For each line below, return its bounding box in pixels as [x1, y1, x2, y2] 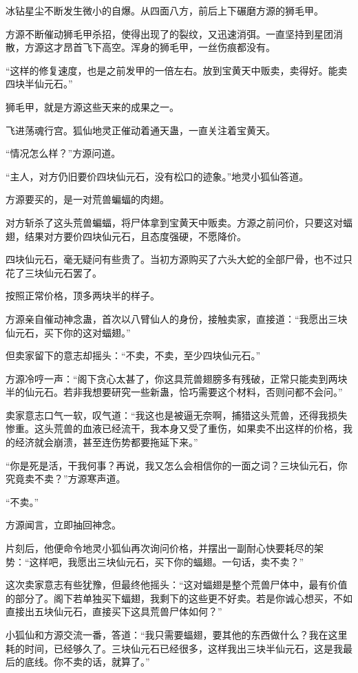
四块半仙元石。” [6, 76, 73, 91]
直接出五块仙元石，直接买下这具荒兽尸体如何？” [6, 604, 222, 619]
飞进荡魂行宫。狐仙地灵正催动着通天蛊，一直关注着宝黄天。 [6, 122, 275, 137]
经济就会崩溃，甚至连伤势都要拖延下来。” [14, 435, 198, 449]
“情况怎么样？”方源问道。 [6, 146, 121, 160]
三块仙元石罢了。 [24, 265, 102, 279]
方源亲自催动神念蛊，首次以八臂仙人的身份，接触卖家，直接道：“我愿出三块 [6, 311, 348, 325]
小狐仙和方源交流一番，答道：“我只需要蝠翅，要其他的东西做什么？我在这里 [6, 628, 348, 641]
